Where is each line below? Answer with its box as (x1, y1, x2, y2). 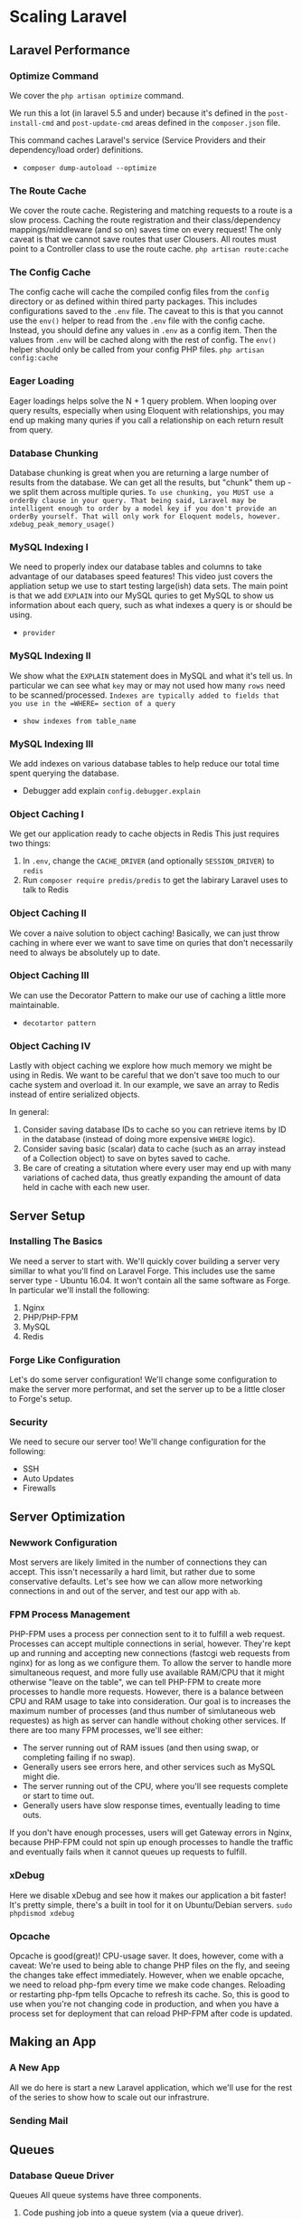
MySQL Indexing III (9, 738, 94, 750)
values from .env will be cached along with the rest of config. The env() (9, 335, 278, 346)
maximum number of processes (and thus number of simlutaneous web (9, 1706, 276, 1717)
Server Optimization (9, 1509, 126, 1524)
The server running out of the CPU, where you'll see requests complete (22, 1781, 288, 1792)
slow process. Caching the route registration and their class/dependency (9, 214, 281, 225)
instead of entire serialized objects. (9, 1089, 140, 1100)
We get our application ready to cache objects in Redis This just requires (9, 828, 280, 839)
